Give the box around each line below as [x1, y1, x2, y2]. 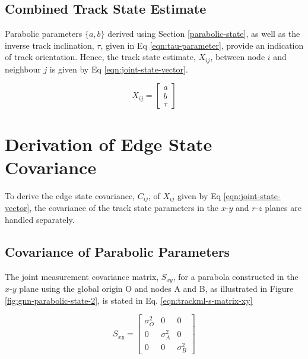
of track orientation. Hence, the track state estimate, [5, 51, 196, 63]
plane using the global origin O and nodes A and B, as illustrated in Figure [19, 282, 294, 295]
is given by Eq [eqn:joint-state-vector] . [49, 62, 188, 75]
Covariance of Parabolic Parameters [5, 242, 230, 260]
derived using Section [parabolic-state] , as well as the [107, 27, 300, 40]
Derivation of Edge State [5, 131, 212, 156]
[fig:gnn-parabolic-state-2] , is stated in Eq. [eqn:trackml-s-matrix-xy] [5, 294, 253, 306]
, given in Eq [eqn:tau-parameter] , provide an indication [100, 39, 304, 51]
